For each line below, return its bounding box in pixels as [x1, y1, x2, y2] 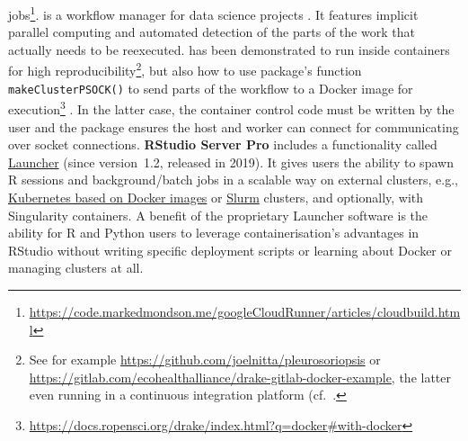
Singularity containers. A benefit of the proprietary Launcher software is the [8, 205, 428, 224]
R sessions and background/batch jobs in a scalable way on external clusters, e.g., [8, 170, 459, 189]
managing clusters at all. [8, 258, 144, 277]
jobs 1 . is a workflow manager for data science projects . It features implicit [8, 3, 419, 23]
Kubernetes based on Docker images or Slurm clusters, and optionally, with [8, 187, 424, 206]
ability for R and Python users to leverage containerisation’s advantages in [8, 223, 419, 242]
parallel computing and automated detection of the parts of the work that [8, 22, 415, 41]
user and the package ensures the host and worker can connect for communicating [8, 117, 459, 136]
